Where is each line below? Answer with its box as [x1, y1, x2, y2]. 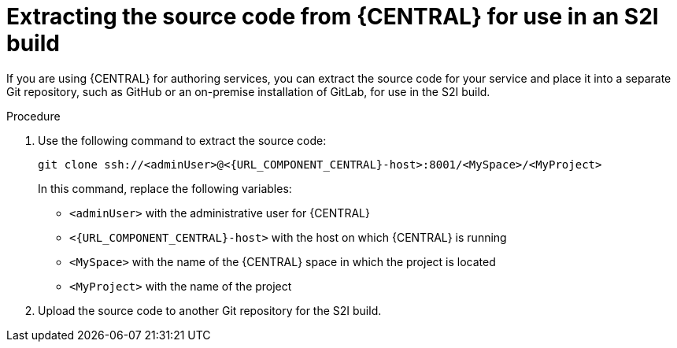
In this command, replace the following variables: [38, 181, 292, 195]
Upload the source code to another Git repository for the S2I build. [38, 303, 382, 317]
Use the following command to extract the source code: [38, 133, 327, 147]
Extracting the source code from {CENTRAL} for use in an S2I [6, 3, 659, 30]
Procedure [6, 109, 61, 123]
